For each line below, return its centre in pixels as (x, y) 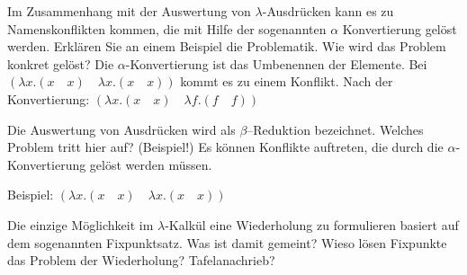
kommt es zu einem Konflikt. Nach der (287, 81)
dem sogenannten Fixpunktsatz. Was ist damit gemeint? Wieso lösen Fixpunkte (227, 242)
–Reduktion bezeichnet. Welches (335, 129)
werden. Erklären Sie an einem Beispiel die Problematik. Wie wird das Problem (227, 46)
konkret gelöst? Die (61, 63)
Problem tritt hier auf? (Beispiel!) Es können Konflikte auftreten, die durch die (225, 147)
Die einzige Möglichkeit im (81, 224)
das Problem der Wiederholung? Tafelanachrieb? (141, 260)
